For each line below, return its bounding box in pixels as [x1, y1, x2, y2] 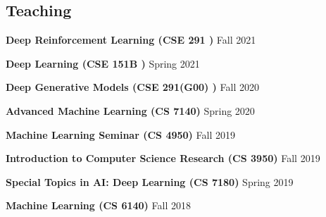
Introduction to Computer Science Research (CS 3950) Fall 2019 [6, 151, 320, 166]
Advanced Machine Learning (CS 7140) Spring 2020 [6, 103, 255, 118]
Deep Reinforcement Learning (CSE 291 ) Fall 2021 [6, 32, 256, 47]
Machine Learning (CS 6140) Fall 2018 [6, 198, 191, 213]
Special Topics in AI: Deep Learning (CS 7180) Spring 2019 [6, 174, 294, 189]
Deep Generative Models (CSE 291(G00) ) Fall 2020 [6, 80, 259, 94]
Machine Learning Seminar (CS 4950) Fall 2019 [6, 127, 235, 142]
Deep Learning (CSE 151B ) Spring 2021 [6, 56, 200, 70]
